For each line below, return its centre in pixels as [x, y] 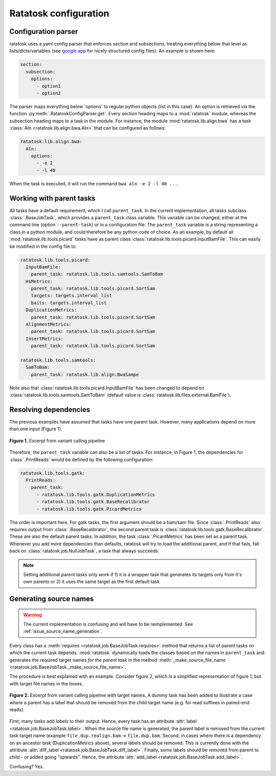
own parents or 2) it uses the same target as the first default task [91, 582]
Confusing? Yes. [27, 766]
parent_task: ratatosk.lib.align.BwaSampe [85, 374]
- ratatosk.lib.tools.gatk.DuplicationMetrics [96, 495]
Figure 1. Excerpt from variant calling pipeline [57, 441]
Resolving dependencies [50, 410]
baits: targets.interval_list [69, 303]
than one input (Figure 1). [36, 429]
